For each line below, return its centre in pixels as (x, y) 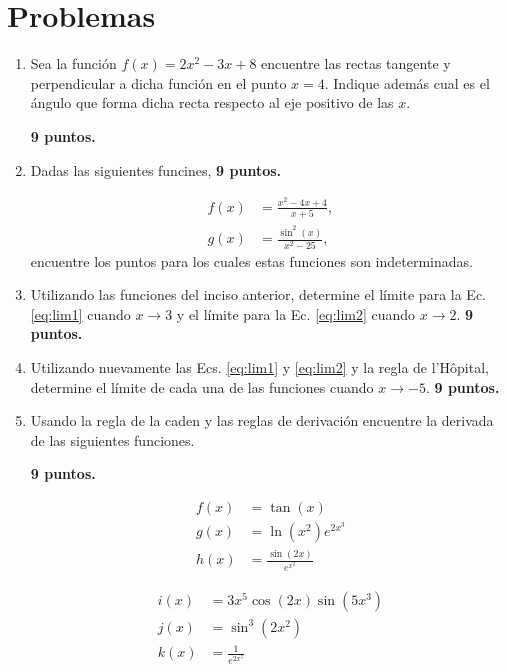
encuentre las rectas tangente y (356, 63)
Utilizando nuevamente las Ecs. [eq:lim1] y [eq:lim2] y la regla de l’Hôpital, (259, 366)
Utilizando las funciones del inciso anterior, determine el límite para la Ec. (258, 294)
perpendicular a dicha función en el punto (158, 82)
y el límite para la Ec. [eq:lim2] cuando (296, 313)
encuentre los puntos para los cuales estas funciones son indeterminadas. (251, 260)
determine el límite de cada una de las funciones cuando (202, 386)
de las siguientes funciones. (112, 439)
